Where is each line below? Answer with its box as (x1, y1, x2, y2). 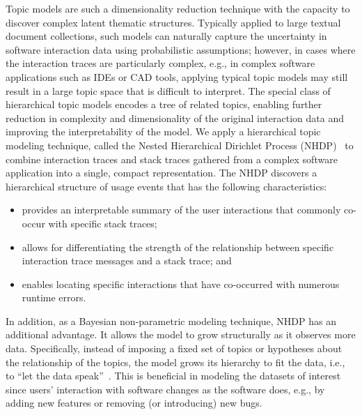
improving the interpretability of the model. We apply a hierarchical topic (6, 124, 321, 139)
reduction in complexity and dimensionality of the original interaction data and (6, 110, 344, 125)
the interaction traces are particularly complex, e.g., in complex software (6, 56, 315, 70)
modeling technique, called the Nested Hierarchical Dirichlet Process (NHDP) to (6, 137, 354, 152)
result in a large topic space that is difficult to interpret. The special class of (6, 83, 331, 98)
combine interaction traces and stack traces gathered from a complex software (6, 151, 338, 166)
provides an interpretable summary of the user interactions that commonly (22, 202, 341, 217)
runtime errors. (22, 290, 86, 305)
